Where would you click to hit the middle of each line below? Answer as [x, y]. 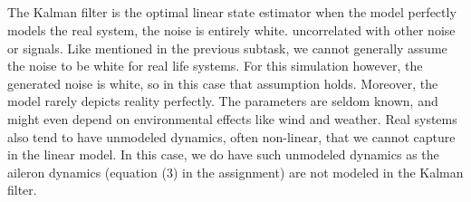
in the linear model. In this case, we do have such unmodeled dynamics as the [223, 154]
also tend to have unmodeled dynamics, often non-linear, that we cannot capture [231, 136]
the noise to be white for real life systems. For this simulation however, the [215, 66]
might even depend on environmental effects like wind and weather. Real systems [232, 118]
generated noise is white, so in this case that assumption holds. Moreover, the [223, 83]
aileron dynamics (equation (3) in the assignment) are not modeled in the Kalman [235, 172]
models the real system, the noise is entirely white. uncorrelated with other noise [231, 29]
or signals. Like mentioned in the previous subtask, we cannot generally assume [227, 48]
